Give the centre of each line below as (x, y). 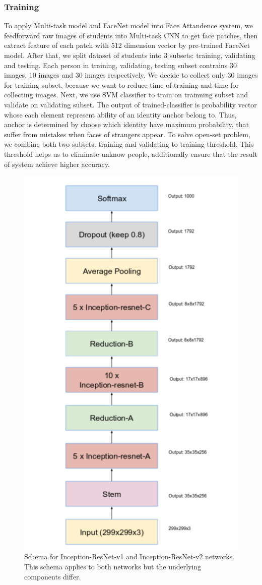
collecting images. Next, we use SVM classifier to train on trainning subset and (126, 95)
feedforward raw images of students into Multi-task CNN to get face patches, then (131, 35)
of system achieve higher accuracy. (57, 164)
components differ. (53, 576)
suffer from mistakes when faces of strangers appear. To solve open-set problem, (127, 134)
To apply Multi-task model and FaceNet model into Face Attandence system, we (128, 25)
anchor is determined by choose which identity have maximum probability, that (127, 124)
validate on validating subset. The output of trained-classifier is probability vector (130, 104)
